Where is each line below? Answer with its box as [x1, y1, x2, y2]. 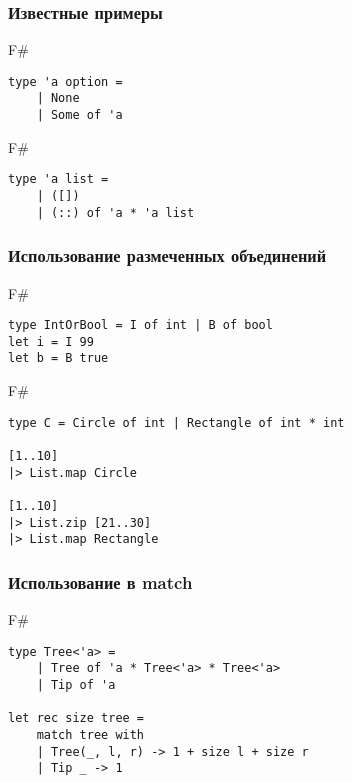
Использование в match [8, 569, 193, 594]
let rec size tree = [8, 711, 145, 726]
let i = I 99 [8, 334, 94, 349]
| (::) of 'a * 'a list [36, 205, 195, 220]
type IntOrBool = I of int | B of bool [8, 318, 273, 333]
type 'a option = [8, 74, 123, 89]
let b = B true [8, 351, 109, 366]
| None [36, 91, 80, 106]
